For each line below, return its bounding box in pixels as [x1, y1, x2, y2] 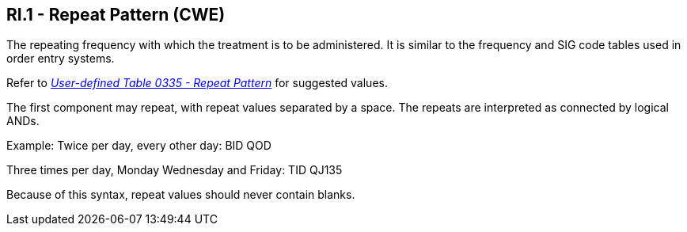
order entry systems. [6, 51, 115, 66]
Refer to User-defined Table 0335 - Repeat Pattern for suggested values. [6, 76, 388, 90]
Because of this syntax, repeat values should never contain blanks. [6, 188, 355, 202]
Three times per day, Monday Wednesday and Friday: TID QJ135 [6, 163, 343, 177]
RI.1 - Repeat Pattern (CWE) [6, 5, 226, 25]
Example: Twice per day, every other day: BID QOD [6, 139, 271, 153]
